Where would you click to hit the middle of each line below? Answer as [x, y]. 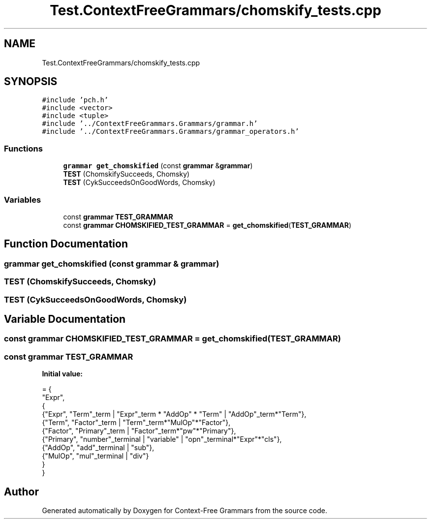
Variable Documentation [65, 319]
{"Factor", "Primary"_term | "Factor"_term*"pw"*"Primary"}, [139, 431]
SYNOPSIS [31, 82]
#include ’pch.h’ [75, 100]
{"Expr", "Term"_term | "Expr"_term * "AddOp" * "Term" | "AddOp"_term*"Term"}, [174, 414]
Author [21, 492]
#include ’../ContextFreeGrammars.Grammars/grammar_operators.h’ [170, 132]
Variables [23, 200]
